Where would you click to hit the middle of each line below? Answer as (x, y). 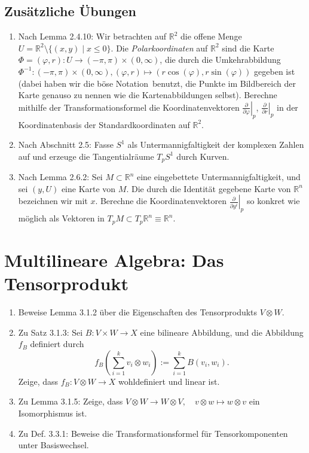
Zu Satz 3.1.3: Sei (51, 332)
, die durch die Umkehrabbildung (220, 60)
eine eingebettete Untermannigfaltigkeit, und (218, 177)
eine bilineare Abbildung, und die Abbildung (222, 332)
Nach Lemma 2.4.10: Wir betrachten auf (92, 36)
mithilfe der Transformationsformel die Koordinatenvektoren (129, 107)
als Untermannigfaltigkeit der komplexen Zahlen (216, 145)
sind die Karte (248, 48)
